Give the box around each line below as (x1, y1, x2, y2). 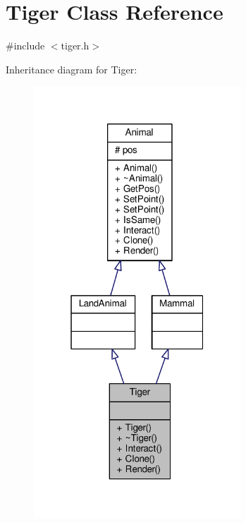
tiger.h (61, 38, 90, 53)
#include (6, 38, 45, 53)
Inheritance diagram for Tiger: (6, 61, 137, 76)
